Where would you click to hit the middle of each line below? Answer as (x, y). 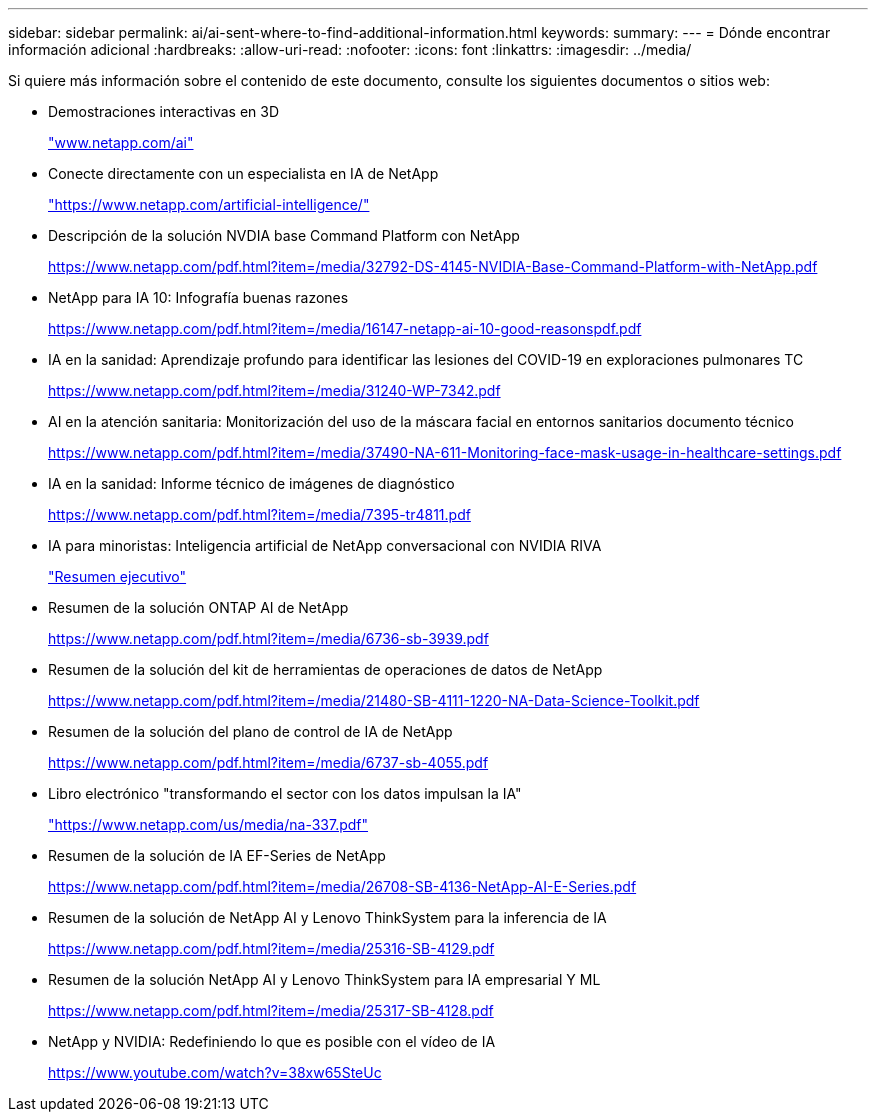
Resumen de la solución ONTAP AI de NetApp (198, 607)
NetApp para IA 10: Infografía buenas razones (198, 297)
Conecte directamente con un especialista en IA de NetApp (243, 173)
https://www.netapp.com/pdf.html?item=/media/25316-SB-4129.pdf (271, 948)
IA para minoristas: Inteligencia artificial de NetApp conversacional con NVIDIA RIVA (325, 545)
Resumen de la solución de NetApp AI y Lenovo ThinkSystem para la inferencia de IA (327, 917)
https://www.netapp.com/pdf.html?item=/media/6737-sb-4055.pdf (268, 762)
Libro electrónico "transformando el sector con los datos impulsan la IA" (285, 793)
